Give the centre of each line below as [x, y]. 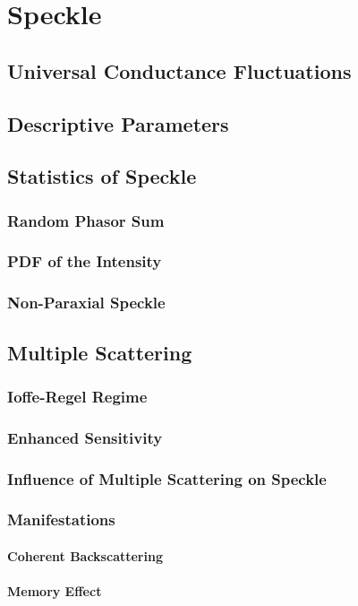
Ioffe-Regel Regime [77, 396]
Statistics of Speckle [102, 176]
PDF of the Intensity [85, 261]
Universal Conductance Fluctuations [179, 70]
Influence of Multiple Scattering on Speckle [167, 478]
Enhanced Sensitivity [85, 437]
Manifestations [61, 519]
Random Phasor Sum [86, 220]
